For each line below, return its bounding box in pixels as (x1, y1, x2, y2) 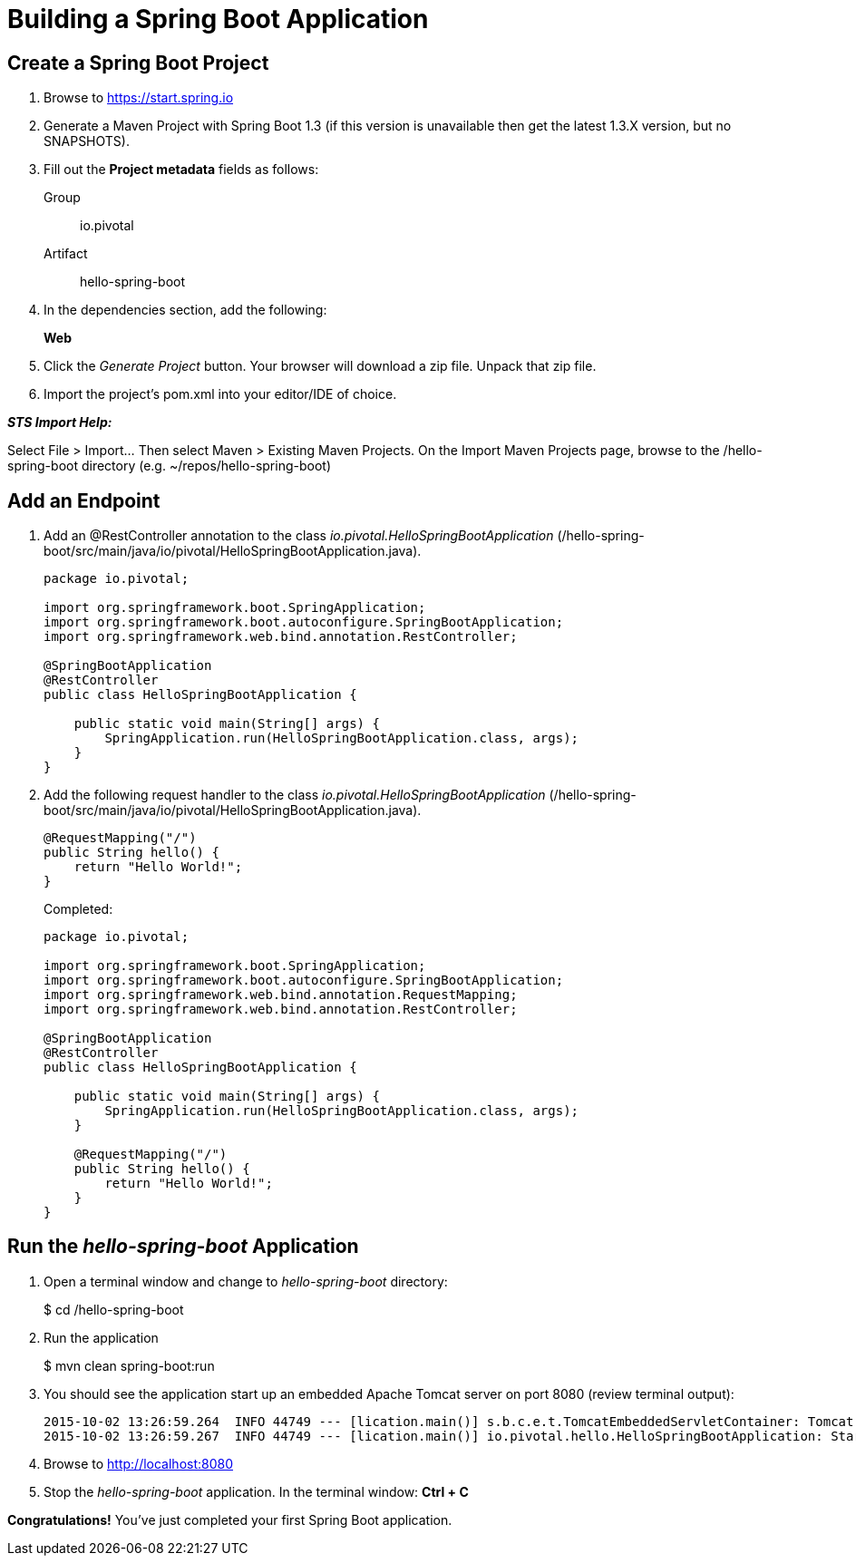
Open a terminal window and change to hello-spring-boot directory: (44, 1273, 448, 1289)
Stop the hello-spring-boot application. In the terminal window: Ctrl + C (44, 1483, 469, 1500)
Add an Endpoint (7, 489, 160, 512)
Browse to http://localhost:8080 (44, 1455, 234, 1471)
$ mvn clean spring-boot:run (44, 1357, 215, 1374)
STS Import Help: (7, 414, 112, 431)
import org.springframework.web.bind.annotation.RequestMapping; (44, 987, 518, 1003)
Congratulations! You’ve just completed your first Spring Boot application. (7, 1511, 452, 1528)
